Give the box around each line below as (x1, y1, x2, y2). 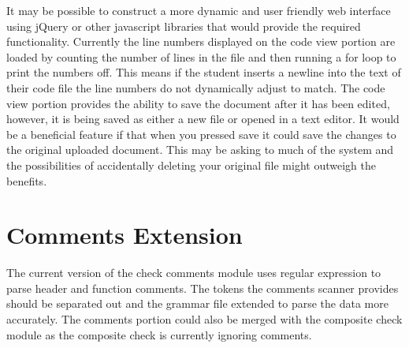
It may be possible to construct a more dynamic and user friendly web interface (6, 2, 391, 18)
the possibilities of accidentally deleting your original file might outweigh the (6, 156, 376, 173)
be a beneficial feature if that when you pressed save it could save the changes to (6, 125, 396, 142)
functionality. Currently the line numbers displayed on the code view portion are (6, 33, 396, 50)
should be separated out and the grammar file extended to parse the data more (6, 295, 389, 312)
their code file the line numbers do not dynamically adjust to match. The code (6, 79, 385, 95)
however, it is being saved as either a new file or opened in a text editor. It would (6, 110, 400, 127)
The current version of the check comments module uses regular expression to (6, 264, 381, 281)
